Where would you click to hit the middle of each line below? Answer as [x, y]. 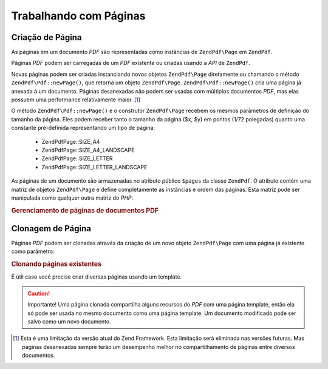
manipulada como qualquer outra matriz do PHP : [72, 198]
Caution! [39, 293]
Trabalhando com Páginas [78, 16]
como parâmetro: [33, 251]
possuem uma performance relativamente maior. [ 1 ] [76, 100]
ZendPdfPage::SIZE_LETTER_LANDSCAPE [94, 167]
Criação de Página [46, 37]
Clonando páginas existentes [56, 264]
